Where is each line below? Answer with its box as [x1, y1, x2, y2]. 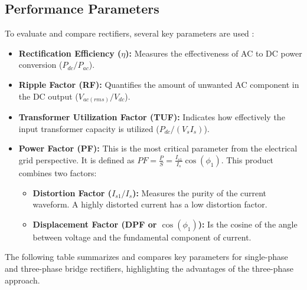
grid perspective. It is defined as [18, 153, 135, 166]
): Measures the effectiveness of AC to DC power [125, 47, 302, 59]
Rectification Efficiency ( [18, 47, 122, 59]
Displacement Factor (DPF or [32, 218, 157, 230]
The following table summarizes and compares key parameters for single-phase [5, 251, 288, 263]
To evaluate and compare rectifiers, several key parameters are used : [5, 27, 254, 39]
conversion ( [18, 58, 63, 71]
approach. [5, 273, 40, 286]
